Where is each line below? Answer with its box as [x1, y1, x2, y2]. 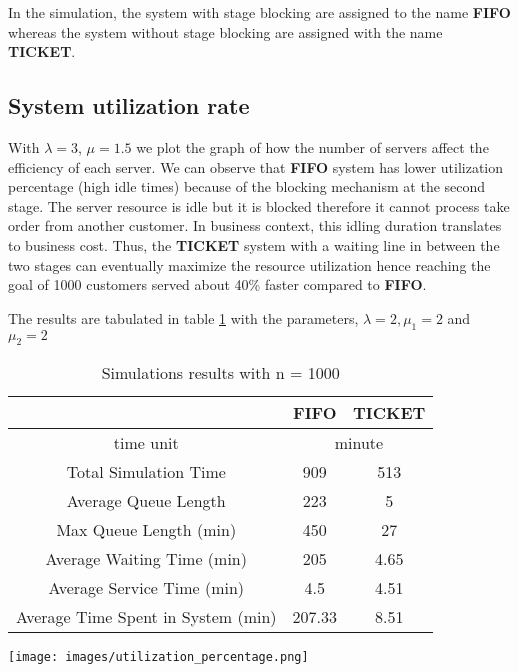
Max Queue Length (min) [56, 518, 237, 542]
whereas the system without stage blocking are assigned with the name [8, 21, 443, 42]
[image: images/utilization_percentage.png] [8, 650, 309, 665]
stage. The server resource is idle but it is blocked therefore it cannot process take [8, 195, 510, 216]
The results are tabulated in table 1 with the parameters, [8, 307, 359, 328]
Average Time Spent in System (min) [16, 605, 277, 629]
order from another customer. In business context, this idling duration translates [8, 215, 502, 236]
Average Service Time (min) [48, 576, 245, 600]
